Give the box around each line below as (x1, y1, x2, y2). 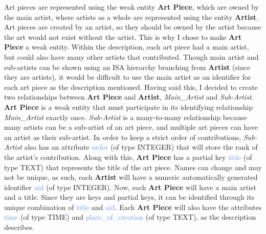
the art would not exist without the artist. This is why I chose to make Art (4, 31, 242, 42)
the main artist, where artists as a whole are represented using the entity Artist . (4, 11, 259, 22)
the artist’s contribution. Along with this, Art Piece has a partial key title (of (4, 151, 252, 162)
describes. (4, 222, 34, 232)
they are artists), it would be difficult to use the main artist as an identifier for (4, 72, 251, 82)
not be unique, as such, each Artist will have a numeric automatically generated (4, 172, 258, 182)
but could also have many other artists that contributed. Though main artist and (4, 51, 259, 62)
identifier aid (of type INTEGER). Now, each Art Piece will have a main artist (4, 181, 256, 192)
